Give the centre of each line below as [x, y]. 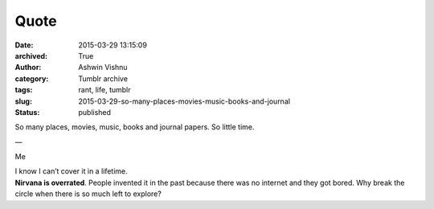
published [95, 112]
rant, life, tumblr [104, 90]
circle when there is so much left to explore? [88, 194]
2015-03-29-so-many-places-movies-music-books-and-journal [184, 101]
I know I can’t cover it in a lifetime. [71, 171]
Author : [28, 68]
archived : [31, 55]
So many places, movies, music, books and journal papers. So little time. [135, 127]
